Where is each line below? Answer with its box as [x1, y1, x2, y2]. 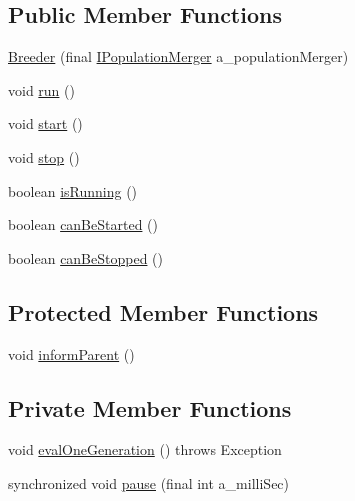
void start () [8, 113, 83, 134]
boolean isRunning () [8, 180, 138, 201]
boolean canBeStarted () [8, 214, 158, 235]
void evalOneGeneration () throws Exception [8, 439, 282, 460]
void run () [8, 79, 75, 100]
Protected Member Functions [8, 296, 319, 327]
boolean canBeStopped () [8, 247, 164, 268]
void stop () [8, 146, 80, 167]
